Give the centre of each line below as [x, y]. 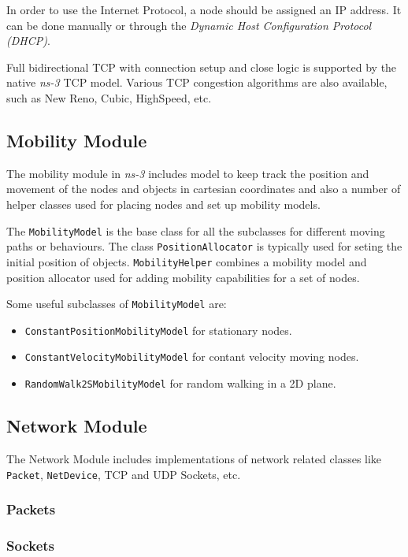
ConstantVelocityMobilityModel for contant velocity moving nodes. [192, 356]
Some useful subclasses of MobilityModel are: [117, 304]
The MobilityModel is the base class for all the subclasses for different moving [196, 230]
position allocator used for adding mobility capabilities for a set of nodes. [183, 277]
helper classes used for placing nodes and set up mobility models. [163, 204]
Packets [31, 509]
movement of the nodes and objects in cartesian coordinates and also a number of [204, 189]
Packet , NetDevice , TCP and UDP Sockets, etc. [124, 474]
